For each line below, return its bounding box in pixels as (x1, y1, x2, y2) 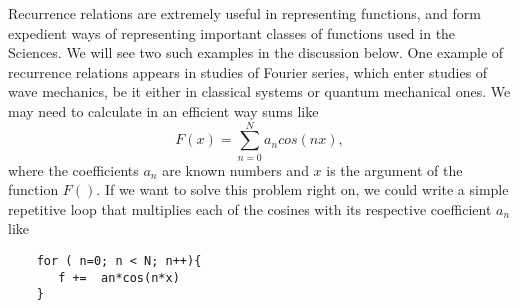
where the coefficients (8, 159, 139, 180)
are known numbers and (162, 159, 309, 180)
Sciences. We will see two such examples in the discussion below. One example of (8, 42, 504, 63)
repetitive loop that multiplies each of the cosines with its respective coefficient (8, 198, 492, 219)
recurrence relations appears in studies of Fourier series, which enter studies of (8, 61, 488, 82)
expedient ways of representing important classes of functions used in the (8, 22, 456, 43)
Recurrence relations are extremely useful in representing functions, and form (8, 3, 481, 23)
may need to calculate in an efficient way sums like (8, 100, 319, 121)
